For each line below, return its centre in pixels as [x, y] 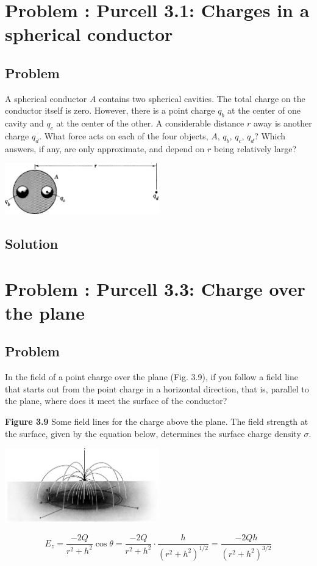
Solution [32, 244]
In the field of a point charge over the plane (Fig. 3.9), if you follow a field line [151, 377]
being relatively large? [255, 148]
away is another [283, 123]
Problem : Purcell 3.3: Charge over [155, 288]
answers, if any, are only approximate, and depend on [105, 148]
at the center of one [264, 110]
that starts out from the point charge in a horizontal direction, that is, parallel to [157, 388]
